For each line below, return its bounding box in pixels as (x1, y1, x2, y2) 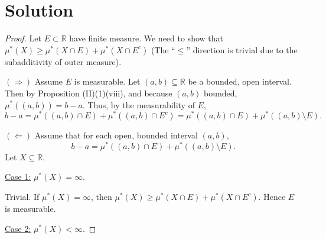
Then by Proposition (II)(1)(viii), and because (5, 86, 172, 99)
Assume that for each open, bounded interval (34, 129, 198, 141)
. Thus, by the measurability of (82, 98, 195, 111)
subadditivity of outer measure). (5, 55, 122, 67)
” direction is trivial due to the (186, 43, 298, 56)
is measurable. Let (74, 75, 141, 88)
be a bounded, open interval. (188, 75, 292, 88)
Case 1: (5, 170, 31, 183)
